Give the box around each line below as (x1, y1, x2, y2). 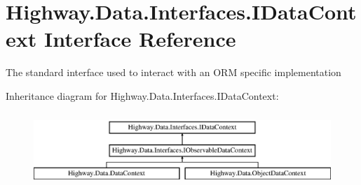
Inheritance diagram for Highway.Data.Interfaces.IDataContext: (6, 88, 279, 103)
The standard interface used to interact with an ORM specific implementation (6, 65, 341, 80)
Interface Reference (43, 24, 236, 53)
